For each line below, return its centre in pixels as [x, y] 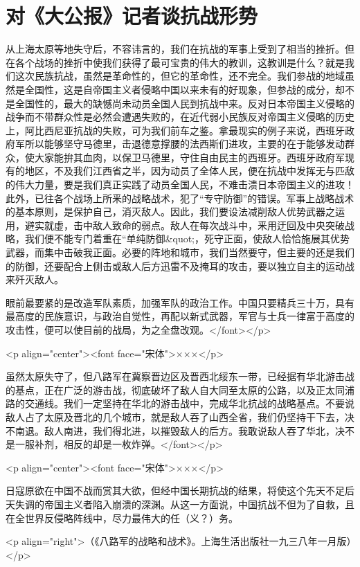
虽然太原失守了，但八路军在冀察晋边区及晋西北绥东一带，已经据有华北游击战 [180, 376]
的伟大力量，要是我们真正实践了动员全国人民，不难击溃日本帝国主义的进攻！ [180, 184]
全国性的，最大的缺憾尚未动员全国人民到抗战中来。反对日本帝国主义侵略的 [184, 103]
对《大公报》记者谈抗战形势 [132, 16]
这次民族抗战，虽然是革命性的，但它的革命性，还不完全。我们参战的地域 [180, 76]
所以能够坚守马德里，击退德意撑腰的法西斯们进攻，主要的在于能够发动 [184, 144]
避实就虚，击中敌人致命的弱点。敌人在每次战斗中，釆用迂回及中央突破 [184, 225]
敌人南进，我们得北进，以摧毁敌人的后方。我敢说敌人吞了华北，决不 [199, 430]
